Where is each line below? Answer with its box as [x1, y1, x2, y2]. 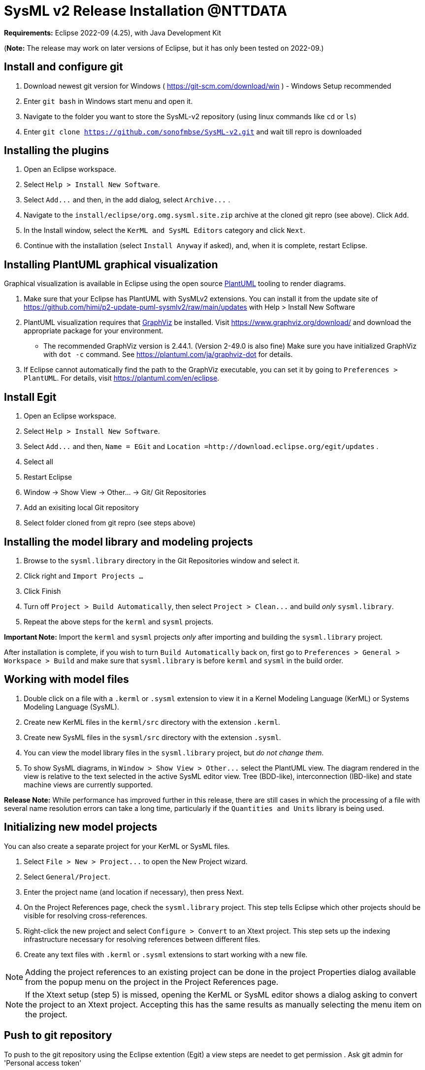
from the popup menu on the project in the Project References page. [25, 976, 279, 987]
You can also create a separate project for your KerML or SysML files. [4, 842, 230, 850]
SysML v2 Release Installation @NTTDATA [4, 2, 287, 19]
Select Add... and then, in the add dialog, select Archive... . [24, 195, 230, 204]
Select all [24, 457, 53, 466]
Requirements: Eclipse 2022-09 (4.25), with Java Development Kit [4, 28, 221, 37]
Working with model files [4, 673, 129, 686]
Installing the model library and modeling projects [4, 535, 253, 548]
